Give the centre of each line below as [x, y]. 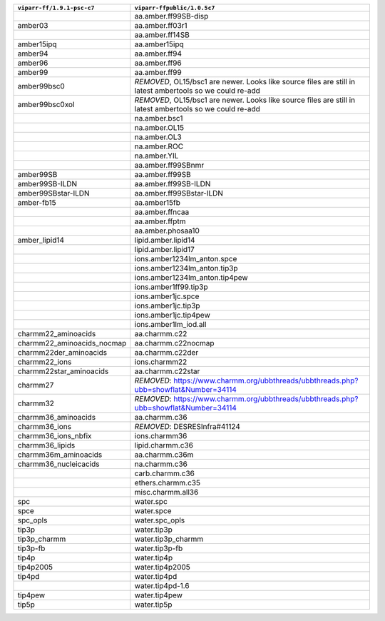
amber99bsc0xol [46, 105]
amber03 [33, 25]
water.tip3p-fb [159, 548]
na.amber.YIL [156, 156]
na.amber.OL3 [158, 137]
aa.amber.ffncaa [162, 212]
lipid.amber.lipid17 [165, 249]
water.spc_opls [160, 520]
